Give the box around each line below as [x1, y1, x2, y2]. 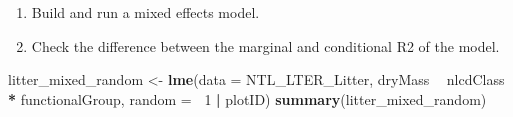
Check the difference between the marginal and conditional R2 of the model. [31, 35, 500, 56]
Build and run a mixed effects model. [31, 2, 260, 22]
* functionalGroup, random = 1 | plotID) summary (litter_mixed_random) [8, 88, 487, 109]
